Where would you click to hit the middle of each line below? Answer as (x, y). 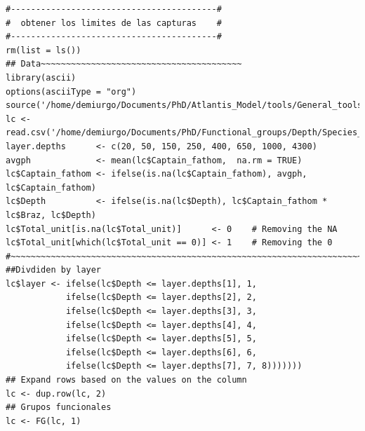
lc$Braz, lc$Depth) (51, 215)
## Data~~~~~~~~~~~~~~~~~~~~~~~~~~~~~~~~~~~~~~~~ (124, 64)
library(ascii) (41, 77)
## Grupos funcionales (59, 408)
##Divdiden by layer (54, 270)
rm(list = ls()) (44, 50)
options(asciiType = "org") (71, 91)
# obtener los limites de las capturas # (114, 23)
